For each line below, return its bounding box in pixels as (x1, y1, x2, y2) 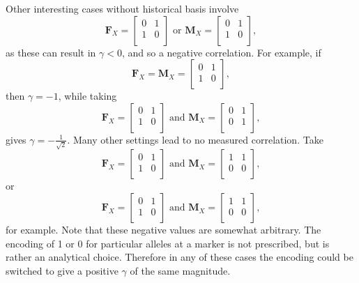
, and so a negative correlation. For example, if (121, 45, 321, 59)
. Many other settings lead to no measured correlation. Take (67, 132, 323, 146)
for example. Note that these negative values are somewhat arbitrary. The (6, 222, 321, 237)
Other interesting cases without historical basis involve (6, 1, 239, 15)
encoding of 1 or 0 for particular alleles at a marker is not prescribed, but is (6, 236, 330, 250)
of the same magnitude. (130, 263, 231, 277)
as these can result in (6, 45, 96, 59)
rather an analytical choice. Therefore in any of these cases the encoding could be (6, 250, 353, 264)
